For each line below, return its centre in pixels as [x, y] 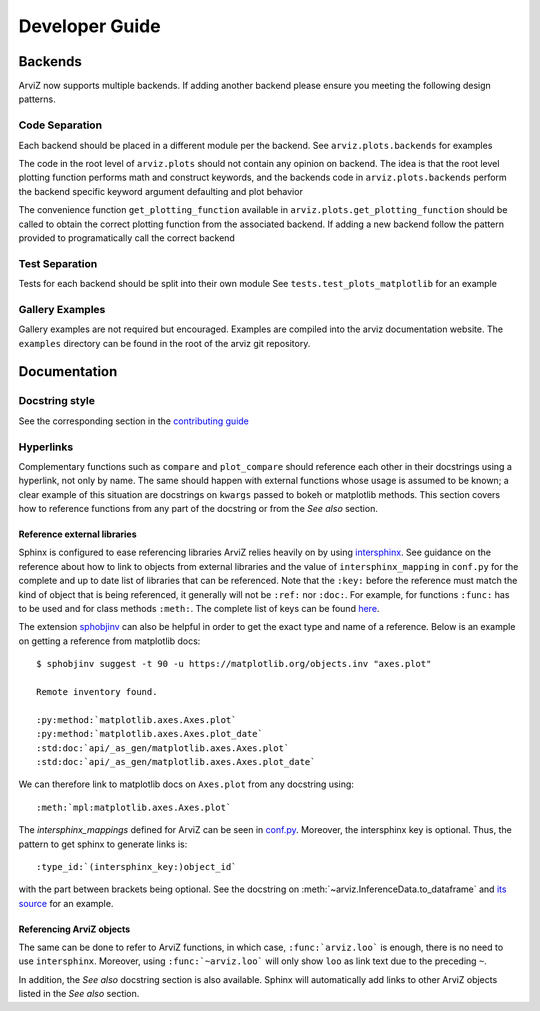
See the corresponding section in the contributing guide [134, 421]
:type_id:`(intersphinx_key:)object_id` [136, 866]
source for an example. [66, 903]
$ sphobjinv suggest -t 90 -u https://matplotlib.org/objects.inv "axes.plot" [234, 664]
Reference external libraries [77, 534]
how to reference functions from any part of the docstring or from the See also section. [198, 509]
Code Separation [60, 125]
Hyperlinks [46, 447]
